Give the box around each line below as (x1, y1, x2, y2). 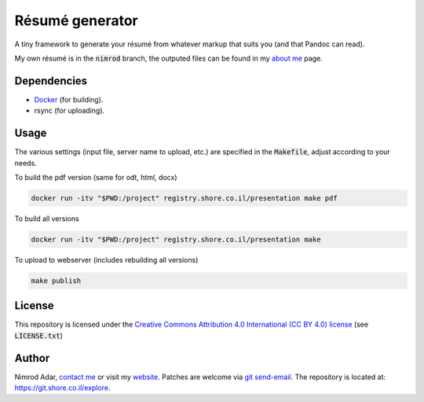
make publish (31, 276, 82, 285)
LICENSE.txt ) (14, 330, 63, 340)
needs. (14, 158, 37, 168)
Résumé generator (14, 12, 139, 29)
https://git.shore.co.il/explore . (14, 383, 111, 393)
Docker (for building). (34, 94, 104, 104)
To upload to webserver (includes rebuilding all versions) (14, 255, 199, 264)
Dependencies (14, 74, 88, 87)
